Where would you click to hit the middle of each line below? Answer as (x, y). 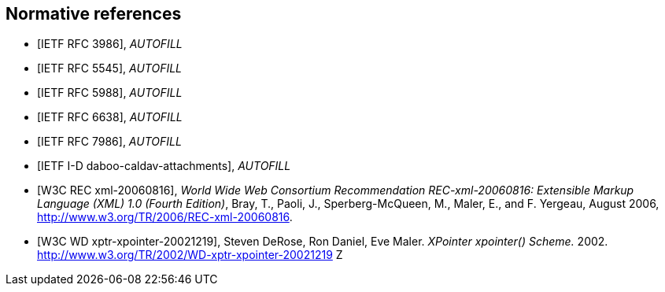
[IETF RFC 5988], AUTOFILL (110, 93)
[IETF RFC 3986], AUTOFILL (110, 44)
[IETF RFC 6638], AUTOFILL (110, 117)
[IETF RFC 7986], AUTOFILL (109, 142)
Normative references (94, 14)
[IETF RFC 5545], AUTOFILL (109, 68)
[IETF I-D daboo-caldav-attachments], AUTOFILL (164, 166)
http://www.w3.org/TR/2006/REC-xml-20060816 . (165, 217)
